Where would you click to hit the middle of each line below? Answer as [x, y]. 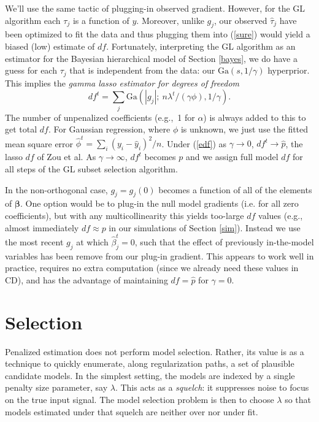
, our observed [241, 20]
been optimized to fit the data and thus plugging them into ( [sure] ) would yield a [158, 34]
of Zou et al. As [67, 157]
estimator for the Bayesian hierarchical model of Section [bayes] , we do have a [151, 58]
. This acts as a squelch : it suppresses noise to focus [212, 387]
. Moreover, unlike [170, 20]
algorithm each [33, 20]
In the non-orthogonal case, [56, 189]
